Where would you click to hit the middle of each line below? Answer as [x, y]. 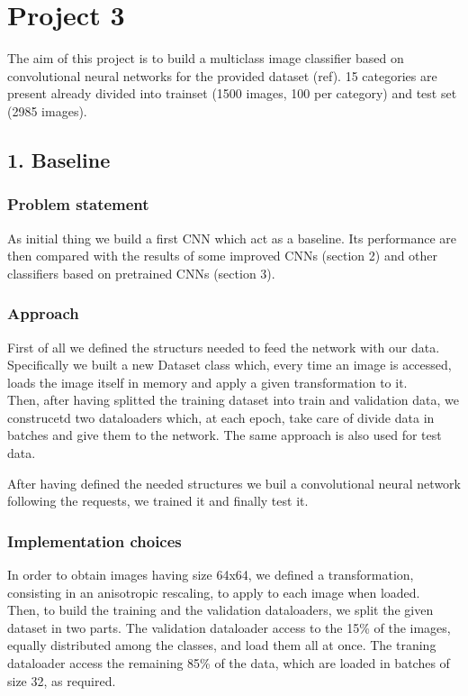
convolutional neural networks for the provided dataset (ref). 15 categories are [222, 75]
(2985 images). [47, 110]
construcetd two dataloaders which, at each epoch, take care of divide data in [221, 417]
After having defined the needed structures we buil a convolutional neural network [234, 483]
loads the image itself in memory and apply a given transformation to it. [207, 382]
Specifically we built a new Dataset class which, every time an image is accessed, [229, 365]
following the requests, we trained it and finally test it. [158, 501]
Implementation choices [94, 540]
